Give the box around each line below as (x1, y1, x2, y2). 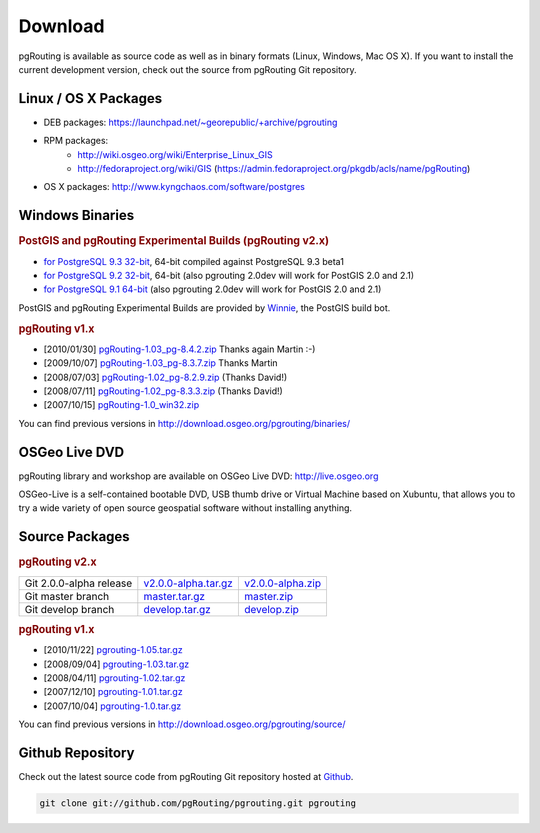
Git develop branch (24, 602, 115, 616)
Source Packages (18, 528, 130, 545)
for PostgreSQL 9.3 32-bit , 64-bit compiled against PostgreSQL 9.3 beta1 (43, 255, 345, 267)
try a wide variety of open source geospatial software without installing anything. (18, 502, 353, 514)
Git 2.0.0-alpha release (24, 576, 133, 590)
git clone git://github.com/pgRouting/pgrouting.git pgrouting (39, 798, 357, 809)
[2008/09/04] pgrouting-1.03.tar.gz (43, 658, 190, 670)
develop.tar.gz (143, 602, 212, 616)
